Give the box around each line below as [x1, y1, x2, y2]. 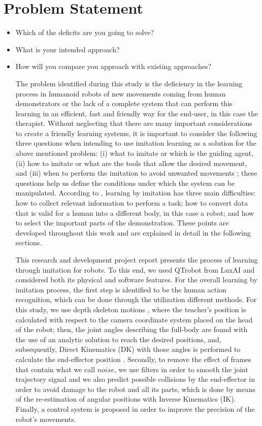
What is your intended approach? [15, 44, 120, 54]
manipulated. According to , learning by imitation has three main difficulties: [15, 187, 256, 198]
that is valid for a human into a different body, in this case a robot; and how [15, 207, 254, 218]
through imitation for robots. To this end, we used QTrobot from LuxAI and [15, 264, 255, 275]
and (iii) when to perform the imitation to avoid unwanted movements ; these [15, 168, 257, 178]
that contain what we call [15, 364, 95, 374]
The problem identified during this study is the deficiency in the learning [15, 78, 243, 88]
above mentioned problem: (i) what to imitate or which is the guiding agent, [15, 148, 253, 158]
